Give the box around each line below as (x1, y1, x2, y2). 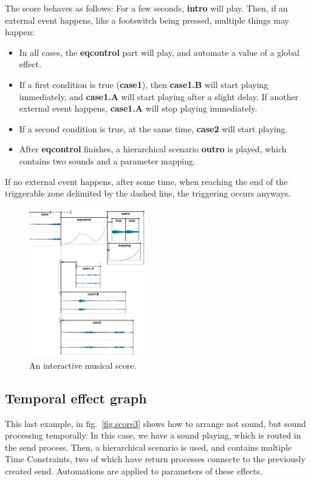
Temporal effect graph (5, 388, 147, 407)
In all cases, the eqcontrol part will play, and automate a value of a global (19, 45, 299, 58)
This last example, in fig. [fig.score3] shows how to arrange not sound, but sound (5, 417, 306, 429)
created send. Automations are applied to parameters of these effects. (5, 464, 262, 477)
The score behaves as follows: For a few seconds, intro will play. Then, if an (5, 2, 288, 14)
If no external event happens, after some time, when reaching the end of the (5, 175, 288, 187)
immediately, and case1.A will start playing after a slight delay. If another (19, 90, 299, 103)
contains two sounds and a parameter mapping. (19, 154, 196, 167)
